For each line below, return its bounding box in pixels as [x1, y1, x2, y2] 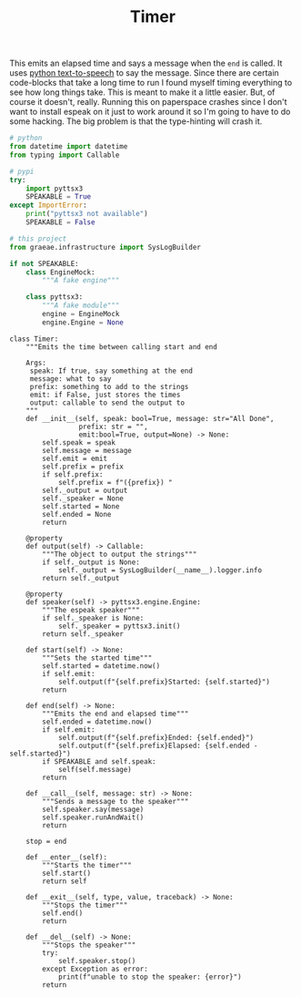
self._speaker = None [42, 494, 125, 503]
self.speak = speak [42, 437, 116, 447]
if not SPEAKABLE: [9, 259, 79, 268]
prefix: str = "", [78, 422, 148, 431]
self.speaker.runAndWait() [42, 813, 145, 822]
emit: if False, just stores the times [29, 390, 181, 399]
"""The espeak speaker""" [42, 605, 141, 614]
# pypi [9, 167, 35, 176]
